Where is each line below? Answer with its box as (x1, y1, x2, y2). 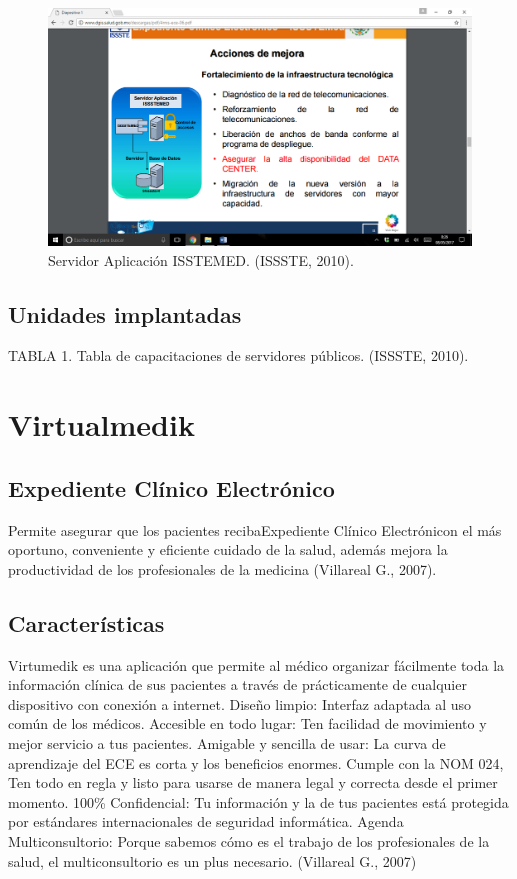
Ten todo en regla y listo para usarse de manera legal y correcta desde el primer (8, 772, 498, 793)
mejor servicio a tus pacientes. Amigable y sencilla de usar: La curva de (8, 733, 446, 753)
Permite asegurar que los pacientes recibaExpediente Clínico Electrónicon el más (8, 519, 502, 540)
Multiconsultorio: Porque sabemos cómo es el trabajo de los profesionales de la (8, 830, 490, 851)
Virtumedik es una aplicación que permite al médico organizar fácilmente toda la (8, 654, 505, 675)
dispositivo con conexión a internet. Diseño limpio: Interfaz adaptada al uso (8, 693, 471, 714)
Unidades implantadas (8, 298, 242, 329)
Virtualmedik (8, 404, 195, 445)
